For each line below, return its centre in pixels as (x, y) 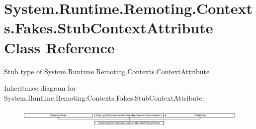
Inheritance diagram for (40, 88)
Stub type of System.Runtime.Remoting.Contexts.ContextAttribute (107, 71)
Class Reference (59, 47)
